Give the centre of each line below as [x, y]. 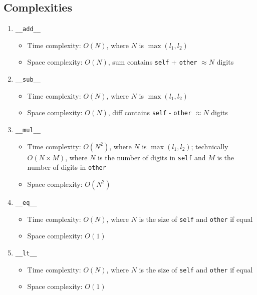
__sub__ [28, 80]
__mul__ [28, 130]
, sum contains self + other [153, 62]
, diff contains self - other [150, 112]
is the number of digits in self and [152, 157]
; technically [210, 146]
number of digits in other [67, 167]
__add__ [28, 29]
